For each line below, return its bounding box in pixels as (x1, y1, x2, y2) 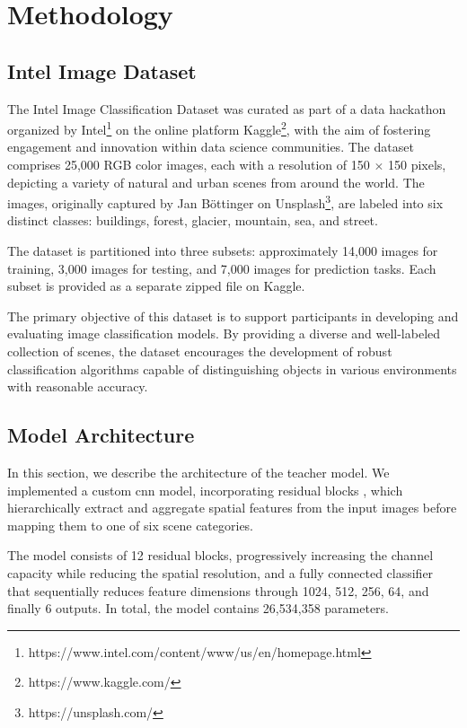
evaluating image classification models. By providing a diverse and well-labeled (7, 324, 441, 343)
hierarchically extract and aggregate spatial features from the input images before (7, 498, 457, 517)
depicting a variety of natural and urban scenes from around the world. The (7, 172, 425, 191)
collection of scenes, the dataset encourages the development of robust (7, 342, 392, 361)
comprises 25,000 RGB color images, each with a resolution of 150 (7, 155, 370, 174)
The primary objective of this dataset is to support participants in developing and (7, 306, 459, 325)
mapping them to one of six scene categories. (7, 515, 254, 534)
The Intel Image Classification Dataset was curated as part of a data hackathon (7, 99, 446, 118)
